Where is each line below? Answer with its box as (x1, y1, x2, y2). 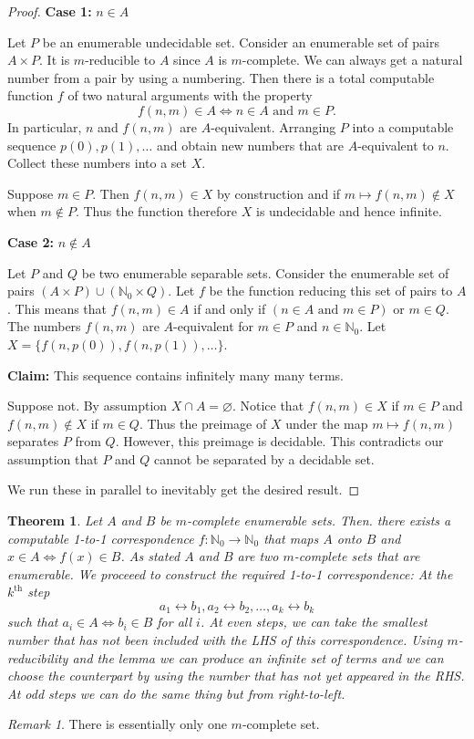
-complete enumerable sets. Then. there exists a (187, 511, 451, 530)
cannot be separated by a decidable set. (154, 449, 375, 468)
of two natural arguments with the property (67, 86, 313, 105)
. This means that (7, 298, 108, 317)
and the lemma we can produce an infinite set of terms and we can (72, 648, 444, 667)
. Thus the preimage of (139, 413, 267, 432)
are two (237, 546, 279, 566)
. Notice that (232, 396, 304, 415)
